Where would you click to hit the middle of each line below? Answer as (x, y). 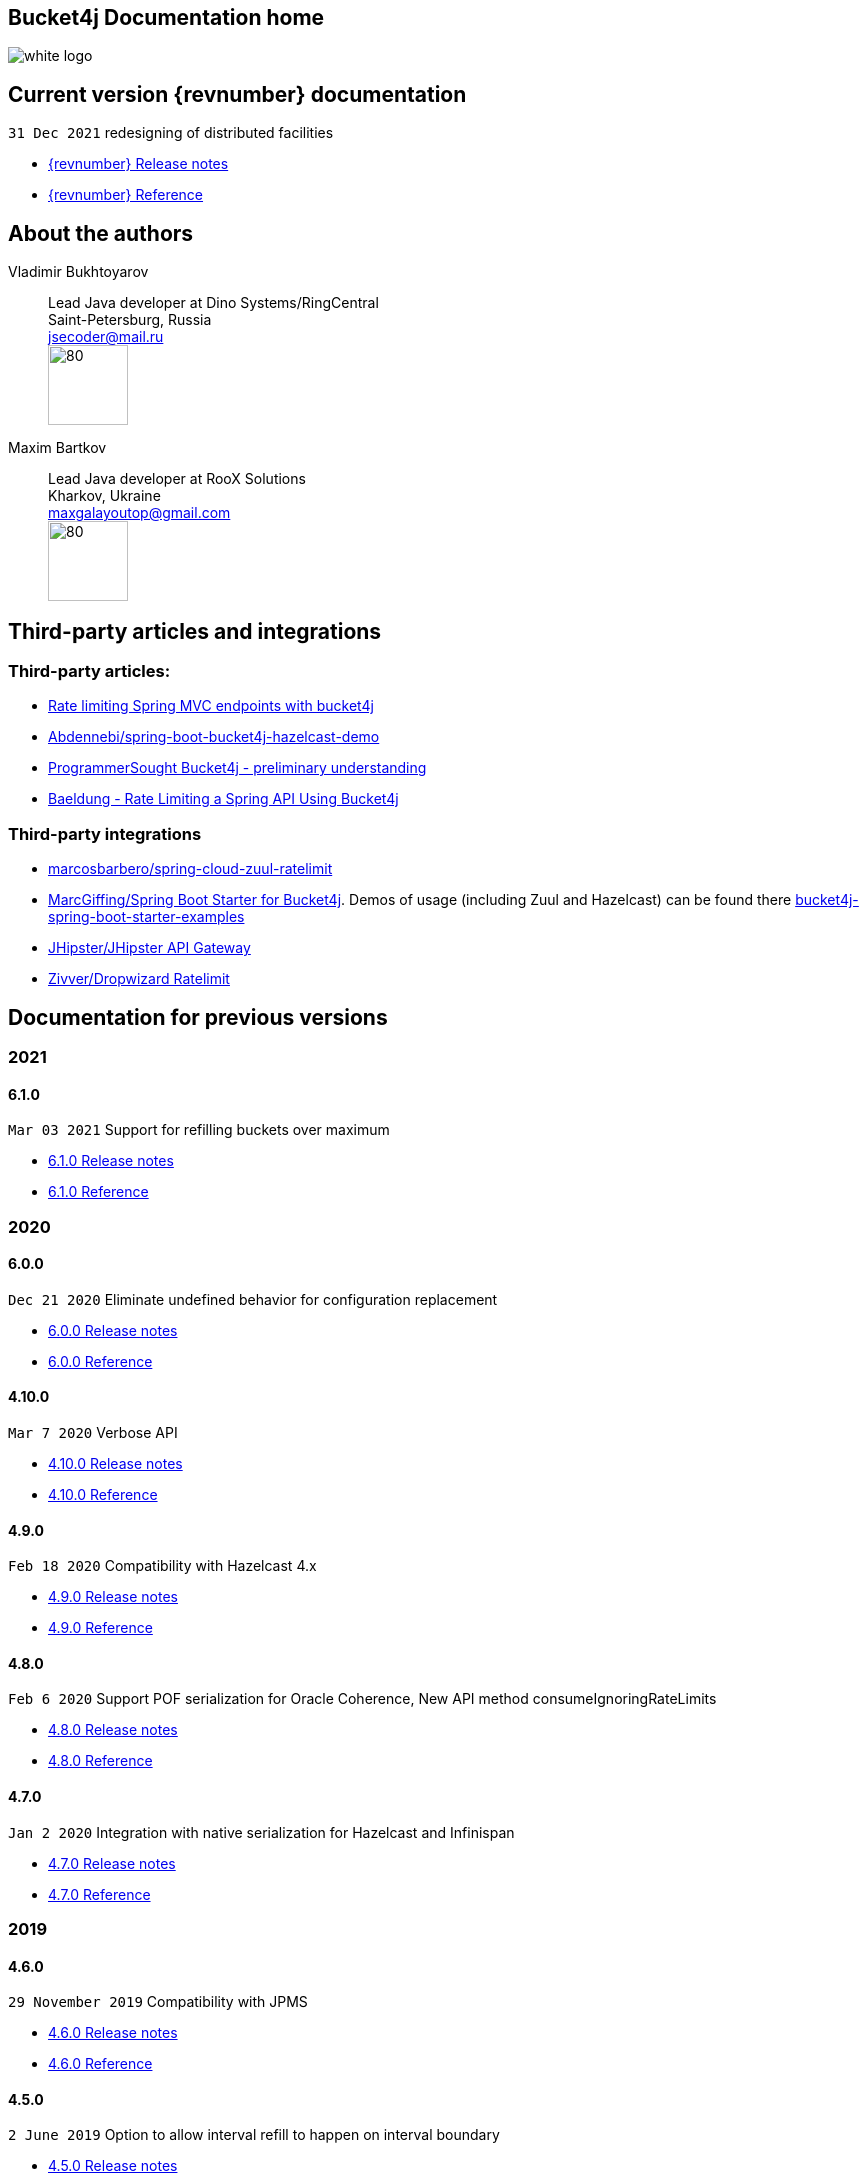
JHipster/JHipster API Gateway (149, 948)
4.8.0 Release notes (113, 1730)
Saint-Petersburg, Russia (130, 320)
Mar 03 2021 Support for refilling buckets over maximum (199, 1130)
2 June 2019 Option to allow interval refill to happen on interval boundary (254, 2135)
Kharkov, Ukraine (104, 496)
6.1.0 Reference (98, 1192)
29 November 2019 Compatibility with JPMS (158, 2002)
